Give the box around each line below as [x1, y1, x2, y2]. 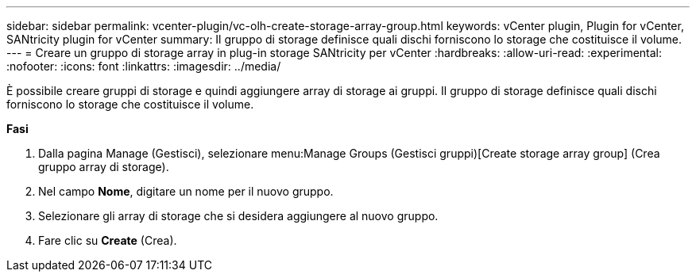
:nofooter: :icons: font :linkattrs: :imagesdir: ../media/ [6, 59, 281, 73]
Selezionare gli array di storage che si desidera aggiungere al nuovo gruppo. [38, 209, 439, 223]
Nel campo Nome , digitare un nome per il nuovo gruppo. [38, 185, 334, 198]
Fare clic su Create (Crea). [38, 234, 177, 247]
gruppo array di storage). [38, 160, 169, 173]
